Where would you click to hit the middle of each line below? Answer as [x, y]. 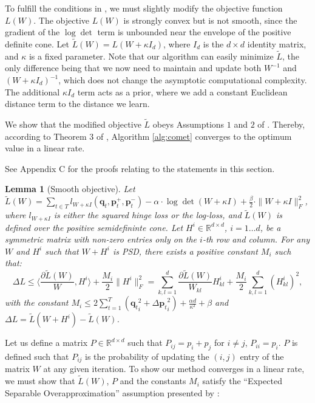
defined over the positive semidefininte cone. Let [94, 227]
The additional [32, 91]
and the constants [153, 381]
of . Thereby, [281, 124]
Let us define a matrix [46, 343]
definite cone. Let [37, 44]
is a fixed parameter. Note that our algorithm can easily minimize [151, 56]
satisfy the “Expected [242, 381]
